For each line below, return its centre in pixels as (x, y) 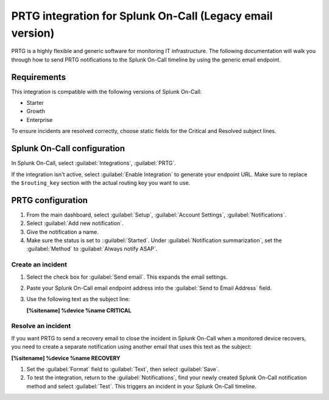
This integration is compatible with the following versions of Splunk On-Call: (107, 91)
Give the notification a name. (62, 232)
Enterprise (40, 120)
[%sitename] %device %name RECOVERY (66, 358)
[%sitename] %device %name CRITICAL (79, 310)
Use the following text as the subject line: (78, 299)
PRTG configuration (50, 200)
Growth (36, 111)
